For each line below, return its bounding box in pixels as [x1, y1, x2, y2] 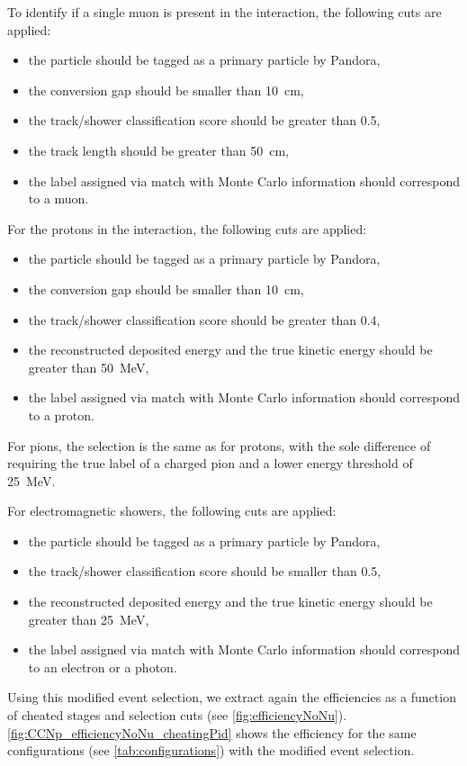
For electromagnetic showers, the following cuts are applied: [7, 501, 337, 520]
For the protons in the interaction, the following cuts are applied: [7, 219, 367, 238]
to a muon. [28, 189, 89, 208]
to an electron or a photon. [28, 657, 177, 676]
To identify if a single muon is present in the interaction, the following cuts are [7, 3, 442, 21]
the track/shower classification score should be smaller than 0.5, [28, 562, 382, 581]
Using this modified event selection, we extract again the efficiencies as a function [7, 688, 456, 707]
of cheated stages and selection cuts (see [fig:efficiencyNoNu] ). [7, 706, 347, 725]
